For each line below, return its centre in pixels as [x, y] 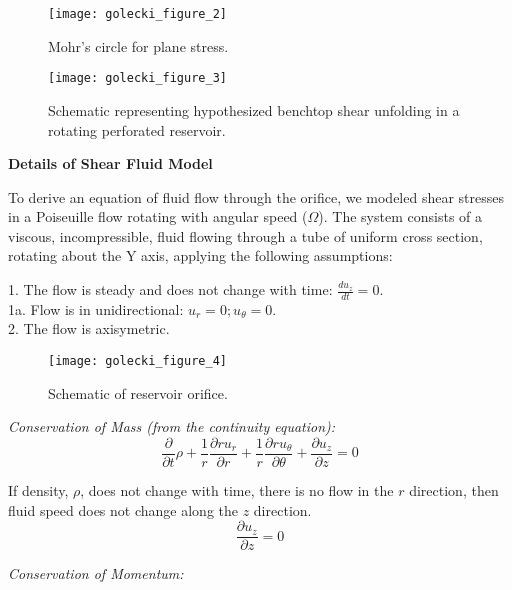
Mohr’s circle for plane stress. [138, 45]
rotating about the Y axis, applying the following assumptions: [200, 255]
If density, [38, 489]
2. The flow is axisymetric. [89, 328]
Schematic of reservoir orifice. [138, 392]
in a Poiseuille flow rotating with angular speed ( [158, 216]
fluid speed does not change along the [123, 509]
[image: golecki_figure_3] [137, 78]
